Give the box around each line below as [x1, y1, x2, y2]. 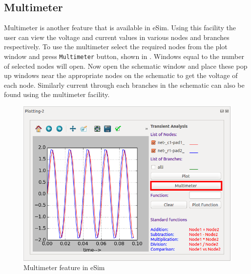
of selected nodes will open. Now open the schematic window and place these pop [4, 60, 248, 71]
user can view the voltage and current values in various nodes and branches [4, 32, 230, 42]
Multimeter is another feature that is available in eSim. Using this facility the [4, 22, 236, 33]
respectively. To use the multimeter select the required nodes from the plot [4, 41, 228, 52]
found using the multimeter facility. [4, 89, 110, 99]
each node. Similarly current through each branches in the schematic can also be [4, 79, 245, 90]
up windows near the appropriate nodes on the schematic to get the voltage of [4, 70, 238, 80]
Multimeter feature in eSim [23, 262, 105, 273]
